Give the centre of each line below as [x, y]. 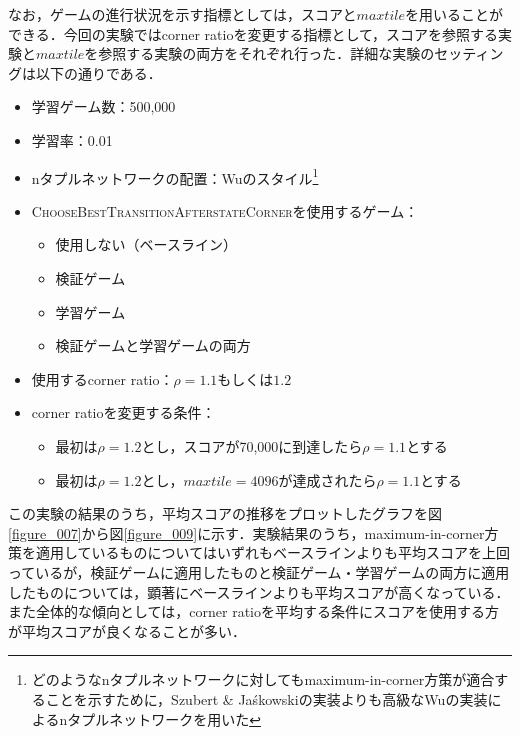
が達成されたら [327, 479]
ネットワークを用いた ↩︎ [185, 718]
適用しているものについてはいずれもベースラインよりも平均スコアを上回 [272, 552]
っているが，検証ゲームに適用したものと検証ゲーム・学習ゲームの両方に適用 [259, 571]
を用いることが [453, 14]
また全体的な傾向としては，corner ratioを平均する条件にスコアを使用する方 [253, 611]
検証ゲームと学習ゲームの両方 [153, 345]
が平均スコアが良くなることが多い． [127, 630]
